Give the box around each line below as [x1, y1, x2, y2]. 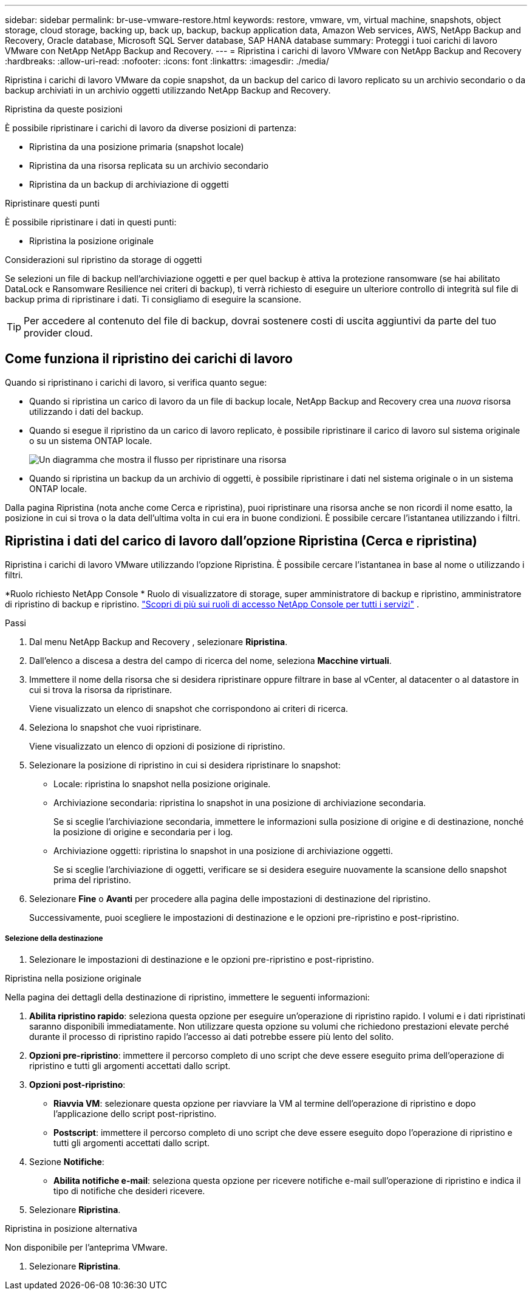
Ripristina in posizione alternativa [5, 1223, 137, 1234]
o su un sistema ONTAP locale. [29, 435, 152, 446]
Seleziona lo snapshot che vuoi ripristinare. [29, 722, 202, 733]
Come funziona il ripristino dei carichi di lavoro [5, 351, 293, 367]
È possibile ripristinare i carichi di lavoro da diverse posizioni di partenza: [5, 123, 296, 133]
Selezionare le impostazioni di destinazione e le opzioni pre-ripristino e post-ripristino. [29, 954, 374, 965]
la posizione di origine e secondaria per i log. [53, 826, 233, 837]
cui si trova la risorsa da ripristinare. [29, 684, 172, 695]
